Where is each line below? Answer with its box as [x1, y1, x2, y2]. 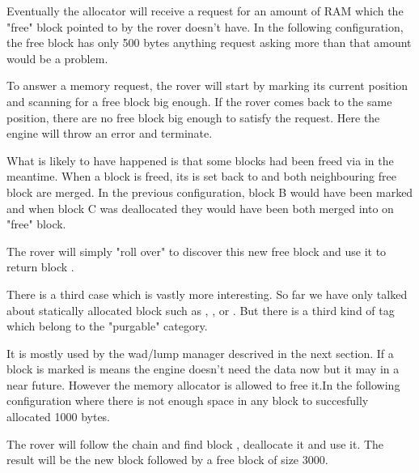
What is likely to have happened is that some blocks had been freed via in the [6, 151, 394, 168]
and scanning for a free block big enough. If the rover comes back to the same [6, 92, 392, 109]
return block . [6, 258, 74, 275]
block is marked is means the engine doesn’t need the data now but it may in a [6, 360, 400, 377]
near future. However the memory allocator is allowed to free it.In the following [6, 376, 400, 393]
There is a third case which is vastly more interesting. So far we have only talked [6, 285, 408, 302]
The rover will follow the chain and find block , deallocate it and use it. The [6, 435, 384, 452]
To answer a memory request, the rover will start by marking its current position [6, 77, 408, 94]
